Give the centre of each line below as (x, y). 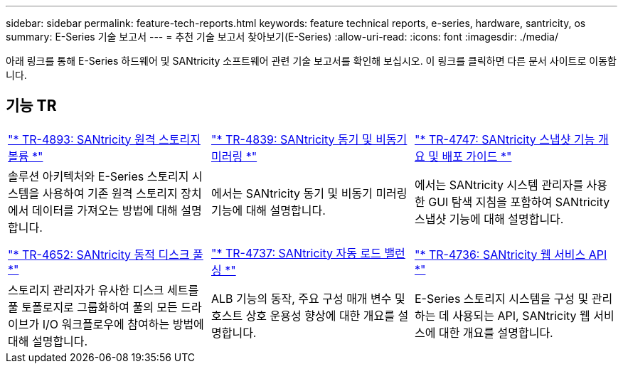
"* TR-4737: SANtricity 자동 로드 (296, 253)
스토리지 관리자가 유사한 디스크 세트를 (103, 290)
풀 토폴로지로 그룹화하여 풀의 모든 (93, 307)
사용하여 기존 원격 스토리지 (110, 193)
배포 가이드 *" (477, 156)
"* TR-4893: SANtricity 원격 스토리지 (104, 139)
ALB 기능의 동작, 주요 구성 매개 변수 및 (308, 298)
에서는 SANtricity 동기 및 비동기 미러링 (309, 193)
